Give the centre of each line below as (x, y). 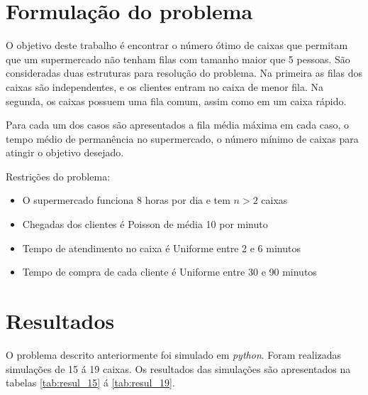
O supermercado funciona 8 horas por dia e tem (126, 200)
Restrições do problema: (58, 176)
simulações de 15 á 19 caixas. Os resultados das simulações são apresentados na (178, 368)
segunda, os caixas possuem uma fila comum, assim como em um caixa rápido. (176, 101)
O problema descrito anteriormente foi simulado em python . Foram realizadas (174, 354)
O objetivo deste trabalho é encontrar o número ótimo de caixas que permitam (177, 45)
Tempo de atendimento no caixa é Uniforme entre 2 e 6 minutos (161, 248)
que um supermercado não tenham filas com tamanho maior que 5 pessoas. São (178, 59)
